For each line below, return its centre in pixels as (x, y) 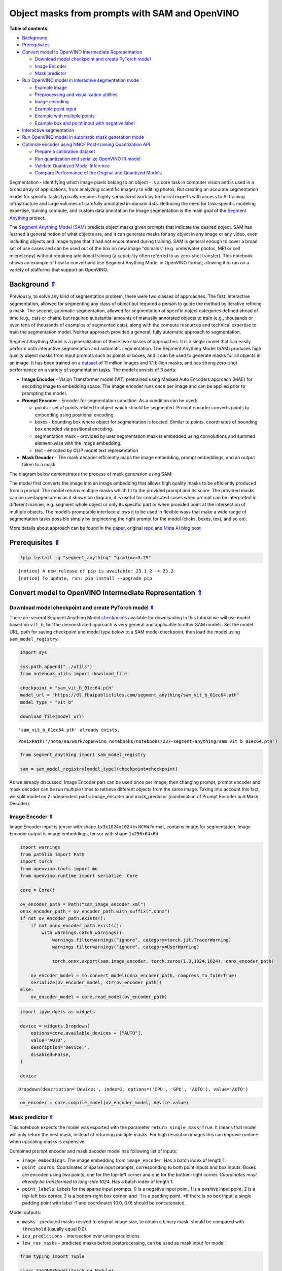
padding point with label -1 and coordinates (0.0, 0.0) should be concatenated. (104, 1203)
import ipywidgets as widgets (58, 1012)
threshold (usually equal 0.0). (55, 1229)
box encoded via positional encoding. (74, 429)
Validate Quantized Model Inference (72, 166)
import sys (33, 653)
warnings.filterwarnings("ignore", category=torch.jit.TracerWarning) (142, 940)
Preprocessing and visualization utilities (76, 95)
